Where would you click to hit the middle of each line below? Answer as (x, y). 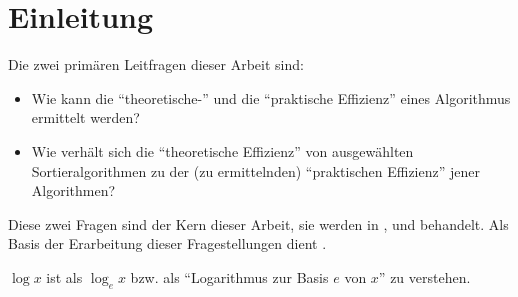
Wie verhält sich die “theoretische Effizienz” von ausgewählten (222, 150)
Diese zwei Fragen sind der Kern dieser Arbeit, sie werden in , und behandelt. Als (258, 223)
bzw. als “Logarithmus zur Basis (229, 276)
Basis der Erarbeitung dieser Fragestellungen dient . (167, 243)
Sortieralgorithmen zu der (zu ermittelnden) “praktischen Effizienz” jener (255, 170)
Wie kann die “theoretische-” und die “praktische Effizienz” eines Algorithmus (271, 97)
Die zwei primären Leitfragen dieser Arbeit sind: (156, 64)
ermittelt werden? (85, 117)
